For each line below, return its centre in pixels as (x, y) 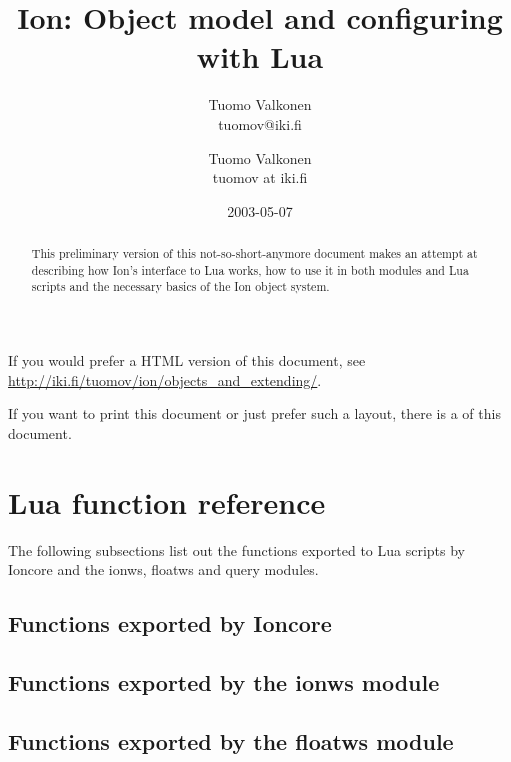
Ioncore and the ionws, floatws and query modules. (163, 569)
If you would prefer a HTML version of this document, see (187, 360)
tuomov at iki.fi (260, 177)
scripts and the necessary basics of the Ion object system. (180, 286)
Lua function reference (167, 501)
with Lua (260, 56)
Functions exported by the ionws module (224, 681)
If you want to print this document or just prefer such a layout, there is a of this (254, 413)
